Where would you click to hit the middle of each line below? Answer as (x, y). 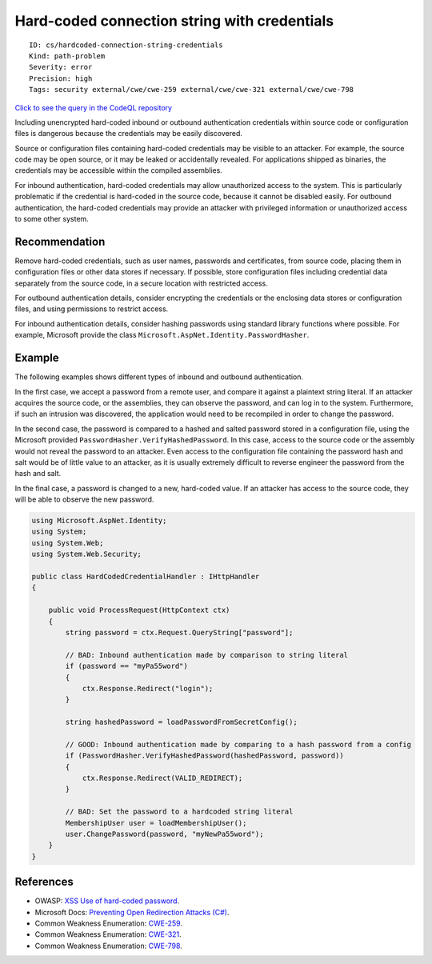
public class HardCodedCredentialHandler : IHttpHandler (146, 577)
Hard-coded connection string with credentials (174, 21)
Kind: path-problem (67, 56)
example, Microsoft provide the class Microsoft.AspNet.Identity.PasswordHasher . (162, 335)
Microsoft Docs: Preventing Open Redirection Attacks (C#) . (132, 912)
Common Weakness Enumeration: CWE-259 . (109, 923)
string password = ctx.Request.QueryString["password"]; (179, 632)
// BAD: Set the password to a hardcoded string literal (179, 812)
